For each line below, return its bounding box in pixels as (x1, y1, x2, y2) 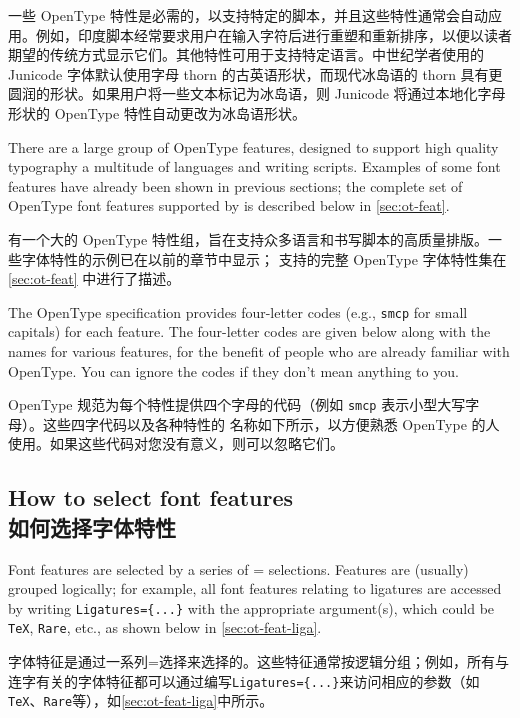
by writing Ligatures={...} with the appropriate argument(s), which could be (8, 597, 495, 618)
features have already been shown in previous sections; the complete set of (8, 175, 463, 196)
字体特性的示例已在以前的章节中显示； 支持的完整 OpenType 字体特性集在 (21, 248, 507, 269)
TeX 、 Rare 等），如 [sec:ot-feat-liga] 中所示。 (8, 690, 274, 711)
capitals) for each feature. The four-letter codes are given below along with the (8, 321, 491, 342)
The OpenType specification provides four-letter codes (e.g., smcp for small (8, 301, 468, 322)
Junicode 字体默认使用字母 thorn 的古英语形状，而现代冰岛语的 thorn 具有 (8, 63, 489, 84)
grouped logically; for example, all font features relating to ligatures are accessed (8, 578, 502, 599)
